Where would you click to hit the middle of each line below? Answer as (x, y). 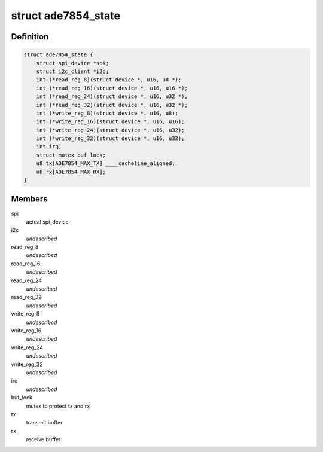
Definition (30, 37)
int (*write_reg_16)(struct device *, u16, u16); (110, 122)
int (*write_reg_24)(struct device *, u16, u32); (110, 130)
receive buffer (43, 439)
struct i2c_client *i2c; (73, 71)
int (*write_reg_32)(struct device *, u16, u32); (110, 138)
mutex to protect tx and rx (58, 406)
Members (29, 199)
